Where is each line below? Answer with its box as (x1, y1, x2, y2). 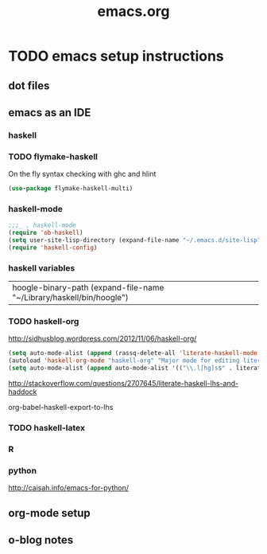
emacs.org (97, 2, 170, 21)
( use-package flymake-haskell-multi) (8, 185, 133, 193)
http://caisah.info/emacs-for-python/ (8, 483, 130, 493)
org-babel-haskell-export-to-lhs (8, 403, 114, 412)
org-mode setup (8, 506, 91, 520)
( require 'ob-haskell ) (8, 229, 83, 237)
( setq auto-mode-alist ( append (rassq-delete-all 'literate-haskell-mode (8, 349, 258, 357)
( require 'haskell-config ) (8, 244, 98, 252)
